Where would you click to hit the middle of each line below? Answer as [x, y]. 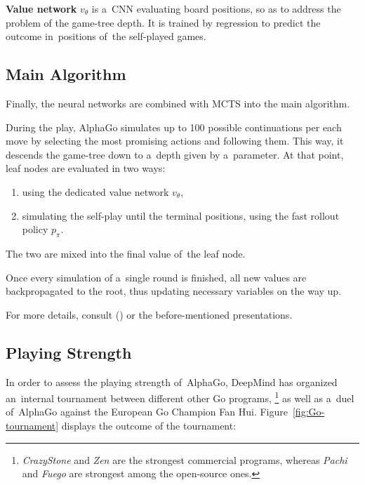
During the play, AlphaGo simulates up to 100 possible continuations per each [174, 127]
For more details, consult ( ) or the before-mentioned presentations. [149, 314]
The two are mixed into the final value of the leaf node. [126, 253]
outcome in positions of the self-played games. [106, 36]
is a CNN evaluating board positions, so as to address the [216, 8]
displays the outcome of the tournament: [149, 425]
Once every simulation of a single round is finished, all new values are [156, 277]
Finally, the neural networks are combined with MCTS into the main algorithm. [178, 103]
